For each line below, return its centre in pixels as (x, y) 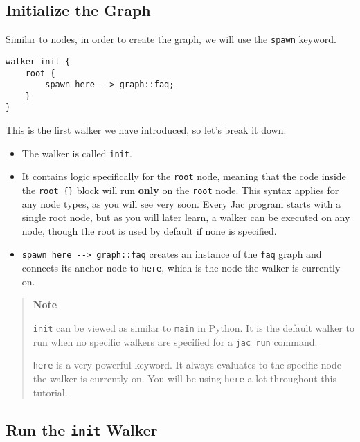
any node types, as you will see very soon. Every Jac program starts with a (181, 203)
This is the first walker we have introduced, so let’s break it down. (146, 130)
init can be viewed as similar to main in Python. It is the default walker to (193, 327)
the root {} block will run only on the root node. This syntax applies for (180, 190)
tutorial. (50, 392)
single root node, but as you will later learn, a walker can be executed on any (186, 217)
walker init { (38, 61)
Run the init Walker (82, 429)
